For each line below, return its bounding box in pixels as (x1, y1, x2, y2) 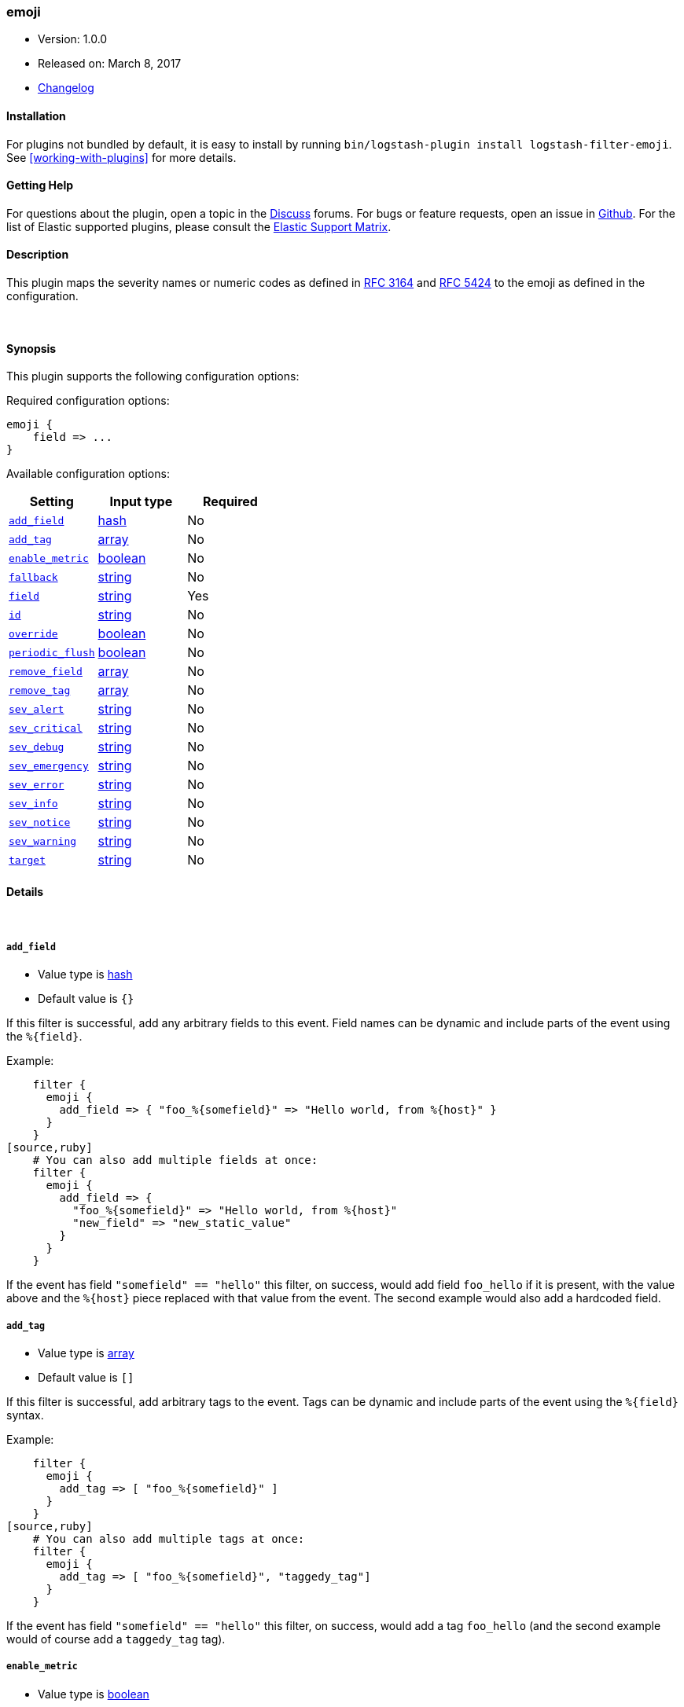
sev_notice (9, 816, 71, 828)
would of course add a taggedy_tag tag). (6, 1632, 226, 1646)
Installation (6, 108, 66, 123)
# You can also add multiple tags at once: (32, 1533, 305, 1546)
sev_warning (9, 835, 77, 847)
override (9, 627, 58, 640)
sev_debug (9, 740, 64, 753)
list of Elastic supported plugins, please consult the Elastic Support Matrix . (6, 219, 392, 233)
